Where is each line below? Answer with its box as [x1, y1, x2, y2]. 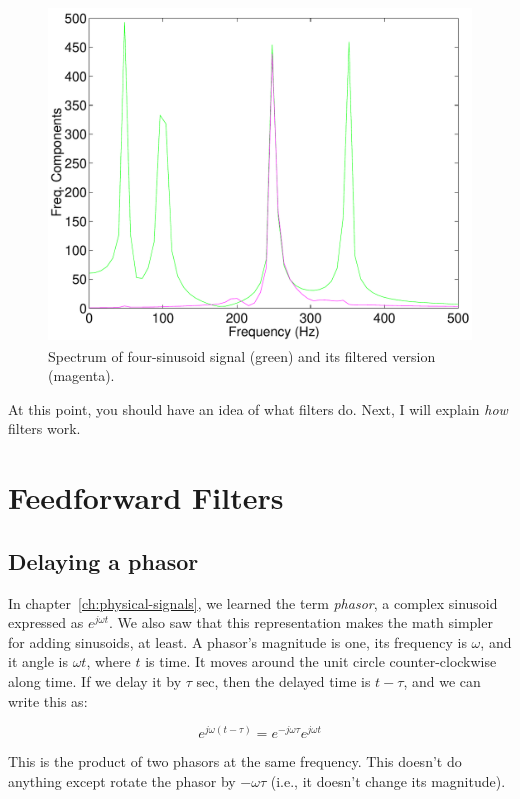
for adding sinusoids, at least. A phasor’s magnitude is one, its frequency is [8, 631, 467, 652]
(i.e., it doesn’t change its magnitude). [270, 770, 506, 791]
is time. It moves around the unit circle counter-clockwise [145, 651, 497, 672]
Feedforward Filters [8, 477, 284, 518]
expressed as [8, 612, 84, 633]
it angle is [8, 651, 68, 672]
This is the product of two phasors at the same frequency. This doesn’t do [8, 751, 462, 772]
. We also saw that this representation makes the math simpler [108, 612, 493, 633]
